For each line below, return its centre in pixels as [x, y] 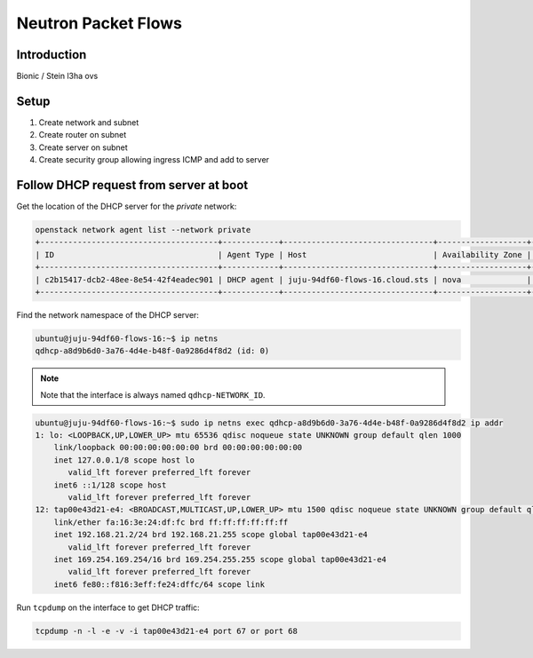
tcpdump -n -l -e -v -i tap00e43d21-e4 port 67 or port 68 [166, 631]
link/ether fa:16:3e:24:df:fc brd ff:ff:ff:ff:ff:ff [171, 522]
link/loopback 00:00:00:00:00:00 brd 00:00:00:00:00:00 [178, 448]
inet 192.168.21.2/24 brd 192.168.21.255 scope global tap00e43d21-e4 [211, 535]
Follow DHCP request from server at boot [132, 185]
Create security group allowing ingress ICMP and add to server [154, 160]
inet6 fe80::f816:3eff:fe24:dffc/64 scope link [159, 584]
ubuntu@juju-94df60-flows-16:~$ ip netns [127, 338]
